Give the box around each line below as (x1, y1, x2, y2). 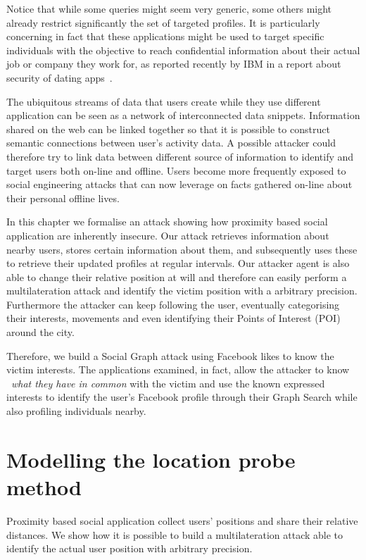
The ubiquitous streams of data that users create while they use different (6, 94, 321, 108)
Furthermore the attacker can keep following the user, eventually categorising (6, 297, 340, 311)
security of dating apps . (6, 70, 113, 85)
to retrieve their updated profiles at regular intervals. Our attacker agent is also (6, 256, 350, 270)
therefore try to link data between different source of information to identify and (6, 149, 354, 163)
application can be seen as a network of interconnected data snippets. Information (6, 108, 360, 123)
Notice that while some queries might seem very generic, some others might (6, 1, 332, 15)
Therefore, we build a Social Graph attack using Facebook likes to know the (6, 348, 334, 363)
